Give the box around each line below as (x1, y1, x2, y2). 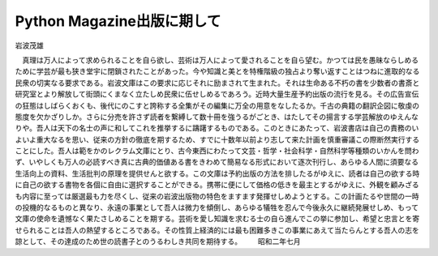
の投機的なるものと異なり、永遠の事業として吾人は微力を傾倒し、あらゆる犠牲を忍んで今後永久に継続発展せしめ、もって (15, 203, 419, 212)
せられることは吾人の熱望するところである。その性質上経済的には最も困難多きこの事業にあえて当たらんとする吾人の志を (15, 225, 419, 235)
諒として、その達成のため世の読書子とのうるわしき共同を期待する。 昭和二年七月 (15, 237, 301, 246)
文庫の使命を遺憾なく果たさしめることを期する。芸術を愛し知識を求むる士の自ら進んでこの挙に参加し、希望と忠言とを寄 (15, 214, 420, 224)
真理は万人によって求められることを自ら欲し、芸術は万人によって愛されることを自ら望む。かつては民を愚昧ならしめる (21, 55, 419, 65)
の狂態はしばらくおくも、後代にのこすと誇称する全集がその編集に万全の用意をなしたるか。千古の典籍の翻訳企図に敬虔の (15, 100, 420, 110)
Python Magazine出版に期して (15, 12, 221, 30)
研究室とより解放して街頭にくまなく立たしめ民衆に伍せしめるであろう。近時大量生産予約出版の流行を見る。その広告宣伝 (15, 89, 419, 99)
